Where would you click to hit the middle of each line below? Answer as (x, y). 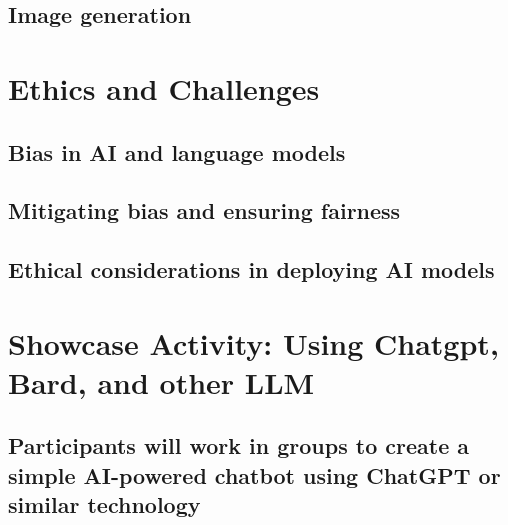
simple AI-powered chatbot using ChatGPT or (254, 474)
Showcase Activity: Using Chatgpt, (253, 342)
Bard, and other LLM (161, 381)
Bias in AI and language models (177, 151)
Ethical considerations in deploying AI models (251, 269)
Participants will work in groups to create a (239, 445)
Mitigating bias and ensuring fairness (204, 210)
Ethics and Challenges (164, 87)
